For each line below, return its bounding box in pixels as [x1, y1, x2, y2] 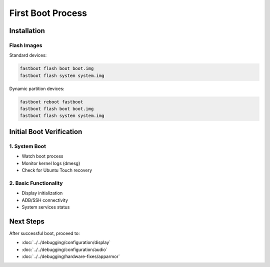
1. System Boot [9, 142, 46, 149]
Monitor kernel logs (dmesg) [21, 160, 80, 166]
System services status [21, 204, 70, 210]
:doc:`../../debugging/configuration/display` [21, 239, 111, 245]
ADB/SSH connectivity [21, 197, 68, 203]
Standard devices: [9, 52, 47, 58]
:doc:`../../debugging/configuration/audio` [21, 246, 107, 252]
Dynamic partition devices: [9, 85, 64, 91]
